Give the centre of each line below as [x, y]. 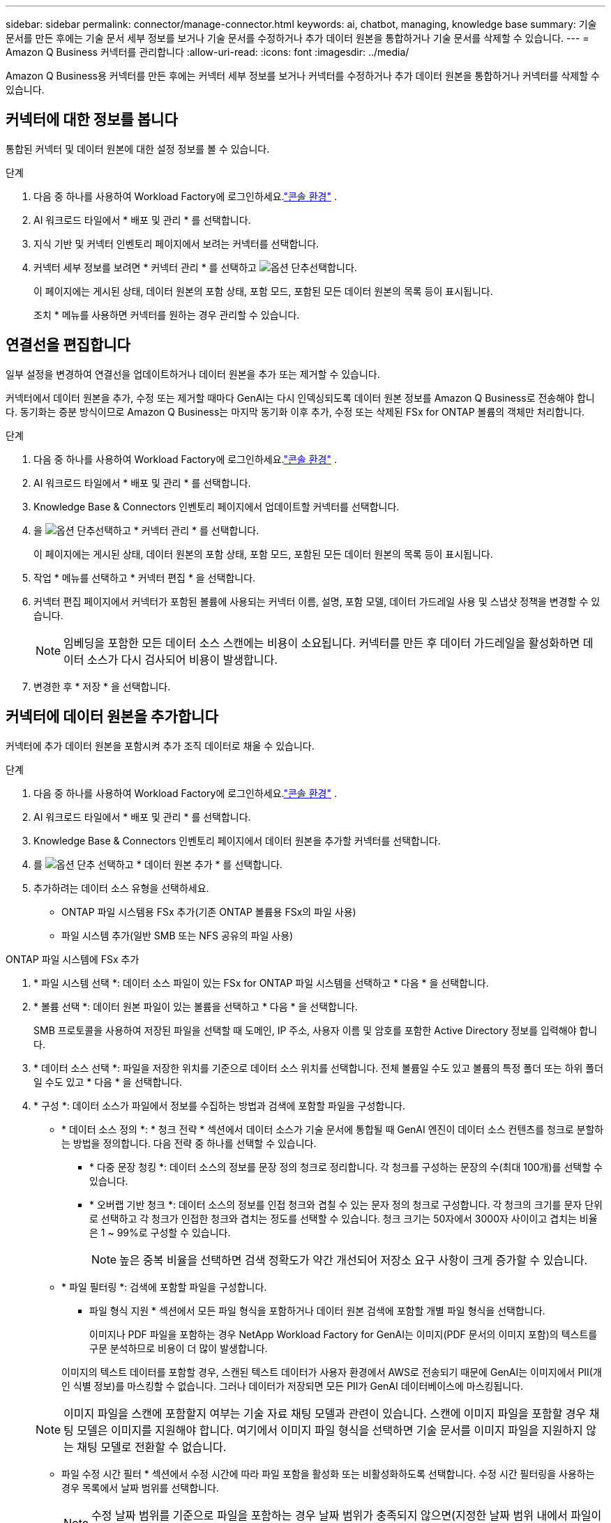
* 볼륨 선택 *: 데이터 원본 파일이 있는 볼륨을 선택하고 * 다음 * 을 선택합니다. [196, 1006]
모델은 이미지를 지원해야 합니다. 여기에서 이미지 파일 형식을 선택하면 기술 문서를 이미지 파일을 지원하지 [330, 1430]
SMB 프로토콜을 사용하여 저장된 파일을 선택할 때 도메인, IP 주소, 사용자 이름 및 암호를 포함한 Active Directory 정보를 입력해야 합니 [316, 1030]
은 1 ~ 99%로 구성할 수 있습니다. [160, 1232]
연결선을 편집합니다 [68, 345]
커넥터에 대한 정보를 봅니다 [92, 120]
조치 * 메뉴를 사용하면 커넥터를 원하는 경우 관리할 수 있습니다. [167, 315]
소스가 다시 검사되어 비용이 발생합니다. [182, 659]
